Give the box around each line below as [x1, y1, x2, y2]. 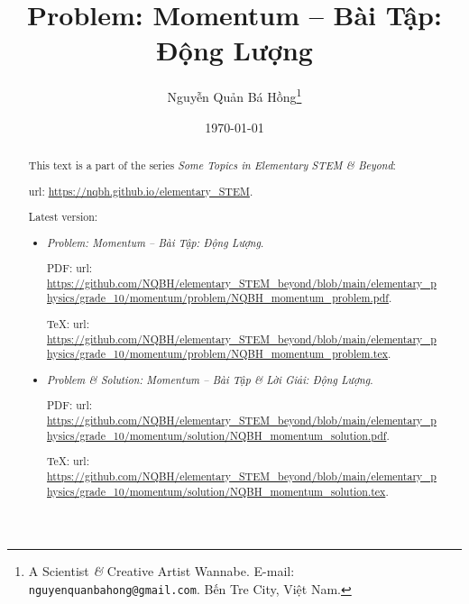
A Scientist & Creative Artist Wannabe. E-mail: [28, 562, 295, 581]
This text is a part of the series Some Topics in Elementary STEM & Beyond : [28, 157, 396, 172]
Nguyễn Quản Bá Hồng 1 [167, 85, 302, 105]
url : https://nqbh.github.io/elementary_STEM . [28, 183, 253, 198]
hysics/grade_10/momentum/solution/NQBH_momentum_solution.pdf [47, 427, 387, 443]
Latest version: [28, 209, 98, 224]
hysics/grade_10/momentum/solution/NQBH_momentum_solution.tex [47, 483, 386, 499]
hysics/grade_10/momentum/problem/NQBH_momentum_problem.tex [47, 346, 388, 361]
